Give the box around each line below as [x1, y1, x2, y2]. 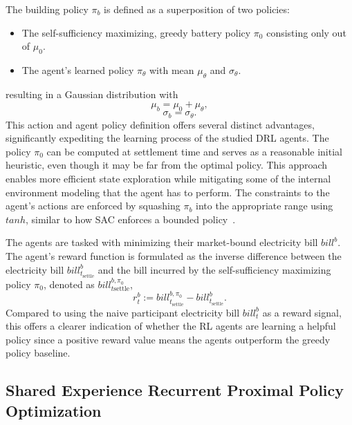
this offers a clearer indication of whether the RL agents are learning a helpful [6, 319, 336, 333]
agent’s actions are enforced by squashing [6, 198, 180, 213]
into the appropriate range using [196, 198, 333, 213]
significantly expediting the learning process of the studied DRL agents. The [6, 131, 329, 145]
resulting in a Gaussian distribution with [6, 86, 178, 101]
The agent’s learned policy [21, 62, 134, 77]
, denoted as [43, 276, 95, 291]
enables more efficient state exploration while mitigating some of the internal [6, 171, 331, 185]
